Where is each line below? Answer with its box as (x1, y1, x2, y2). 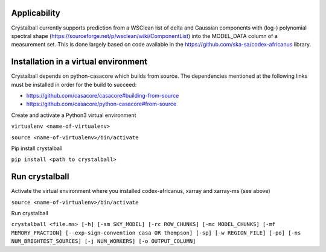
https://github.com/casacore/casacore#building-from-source (26, 92, 179, 99)
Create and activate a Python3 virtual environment (11, 112, 136, 119)
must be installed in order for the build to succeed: (11, 81, 137, 88)
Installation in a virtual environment (11, 57, 148, 67)
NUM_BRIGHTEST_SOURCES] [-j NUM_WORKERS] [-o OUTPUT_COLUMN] (11, 238, 196, 245)
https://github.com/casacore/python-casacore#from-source (26, 100, 177, 108)
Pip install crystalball (11, 145, 63, 152)
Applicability (11, 8, 60, 18)
